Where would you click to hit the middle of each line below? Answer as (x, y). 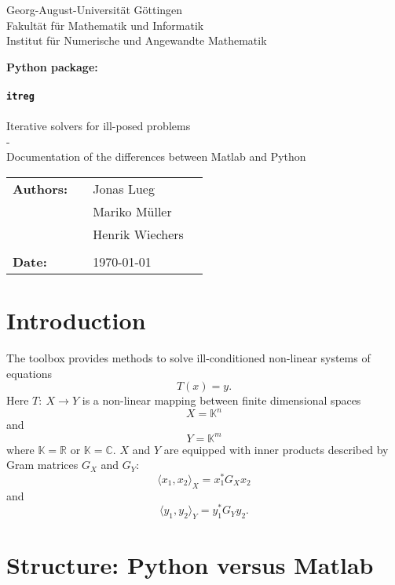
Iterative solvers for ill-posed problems (99, 126)
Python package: (52, 66)
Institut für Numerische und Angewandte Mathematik (137, 40)
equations (29, 373)
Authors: (40, 189)
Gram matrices (42, 465)
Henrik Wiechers (138, 234)
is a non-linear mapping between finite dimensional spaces (221, 400)
